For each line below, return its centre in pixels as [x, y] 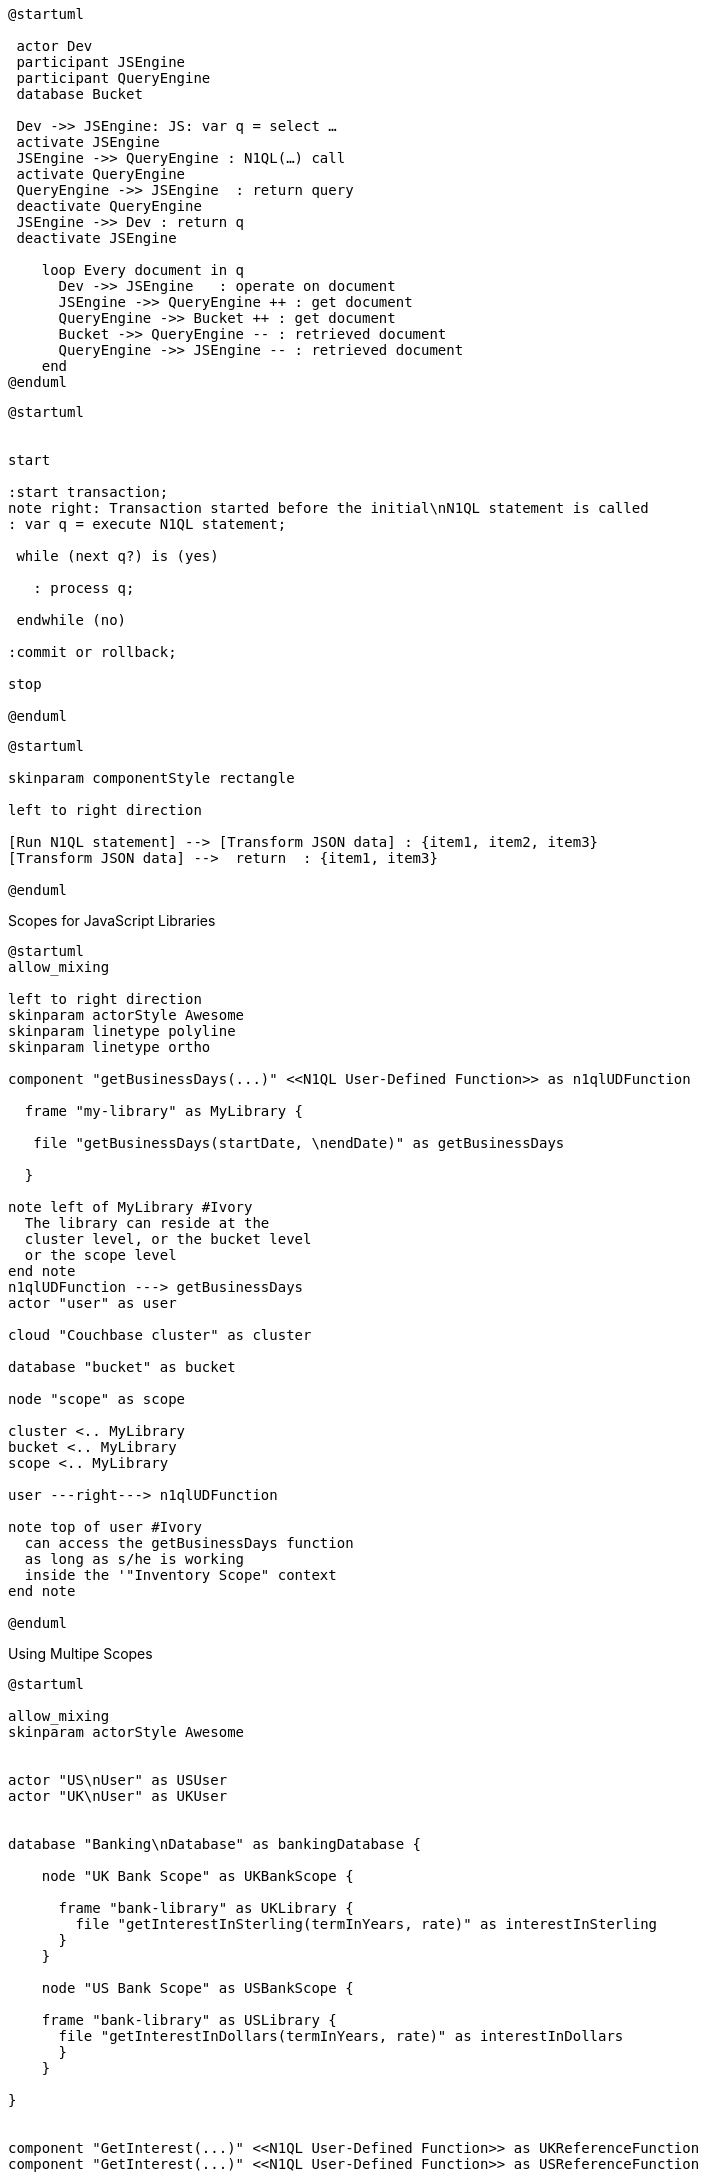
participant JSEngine [101, 62]
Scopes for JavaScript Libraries [112, 920]
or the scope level [100, 1255]
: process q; [84, 588]
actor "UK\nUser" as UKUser [118, 1796]
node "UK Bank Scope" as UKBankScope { [197, 1876]
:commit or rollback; [92, 652]
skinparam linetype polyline [122, 1031]
